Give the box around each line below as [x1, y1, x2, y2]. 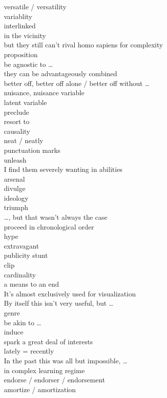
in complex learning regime [4, 365, 85, 375]
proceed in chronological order [4, 221, 94, 231]
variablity [4, 11, 33, 21]
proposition [4, 49, 38, 59]
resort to [4, 116, 30, 126]
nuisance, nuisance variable [4, 87, 84, 98]
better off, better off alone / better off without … [4, 78, 150, 88]
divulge [4, 183, 25, 193]
